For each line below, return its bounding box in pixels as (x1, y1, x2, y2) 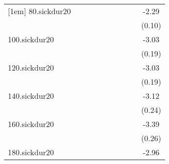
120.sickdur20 (8, 62, 54, 73)
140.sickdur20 (8, 90, 54, 101)
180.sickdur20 (8, 146, 54, 158)
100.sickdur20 (8, 34, 54, 45)
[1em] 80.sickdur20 (8, 5, 71, 17)
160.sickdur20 (8, 118, 54, 129)
